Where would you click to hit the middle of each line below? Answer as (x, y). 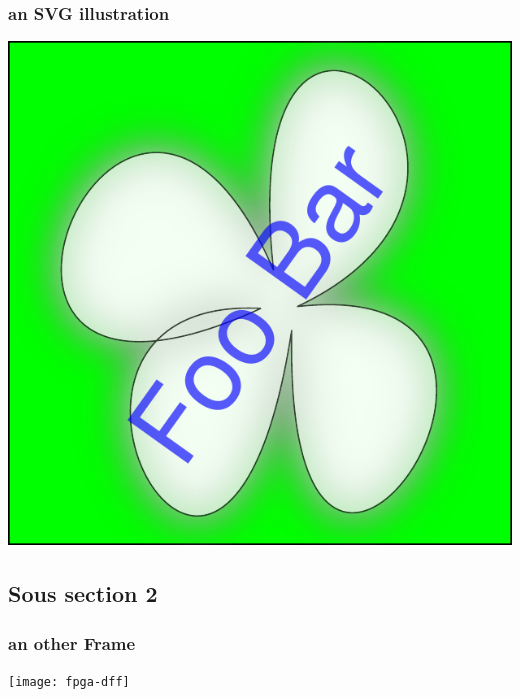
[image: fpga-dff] (69, 681)
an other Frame (72, 642)
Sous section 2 (83, 593)
